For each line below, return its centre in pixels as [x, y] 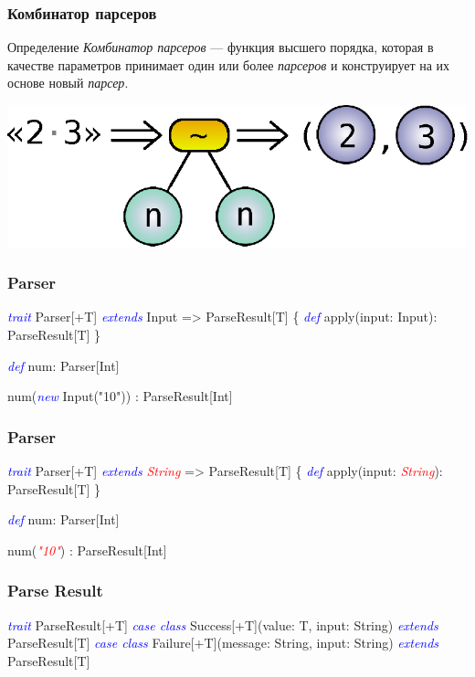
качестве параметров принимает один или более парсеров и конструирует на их [229, 64]
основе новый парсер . [68, 83]
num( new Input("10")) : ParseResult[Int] [120, 396]
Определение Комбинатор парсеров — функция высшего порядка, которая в [221, 47]
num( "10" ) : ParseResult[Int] [87, 550]
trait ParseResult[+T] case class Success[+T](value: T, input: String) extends [223, 624]
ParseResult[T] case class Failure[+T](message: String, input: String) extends [223, 643]
